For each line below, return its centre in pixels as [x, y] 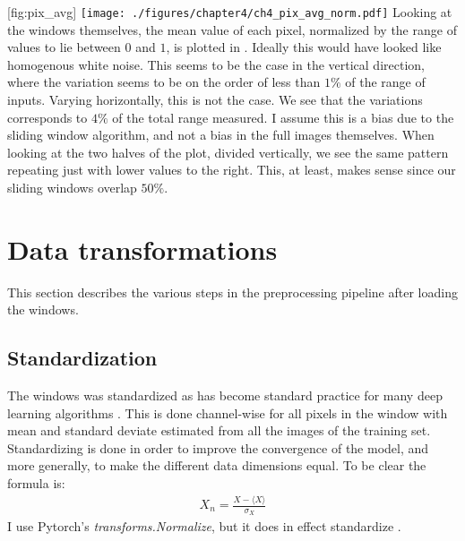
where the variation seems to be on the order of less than [164, 82]
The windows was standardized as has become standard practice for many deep [225, 395]
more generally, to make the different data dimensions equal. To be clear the [217, 465]
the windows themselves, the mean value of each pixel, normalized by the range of [232, 29]
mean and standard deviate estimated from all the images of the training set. [219, 430]
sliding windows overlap [72, 187]
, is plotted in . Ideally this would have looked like [304, 47]
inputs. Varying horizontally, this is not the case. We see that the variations [215, 100]
